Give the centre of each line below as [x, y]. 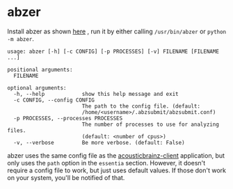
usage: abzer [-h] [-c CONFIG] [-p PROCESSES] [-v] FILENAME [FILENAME [113, 51]
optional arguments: [37, 88]
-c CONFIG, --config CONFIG [54, 100]
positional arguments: [40, 69]
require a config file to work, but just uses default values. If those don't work [116, 170]
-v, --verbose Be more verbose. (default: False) [99, 142]
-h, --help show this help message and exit [96, 94]
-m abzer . [21, 38]
